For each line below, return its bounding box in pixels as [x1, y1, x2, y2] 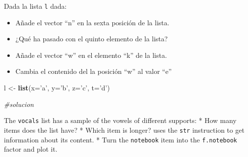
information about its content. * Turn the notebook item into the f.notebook [4, 134, 237, 144]
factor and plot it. [4, 144, 58, 154]
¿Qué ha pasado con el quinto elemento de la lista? [15, 34, 168, 44]
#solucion [4, 99, 34, 109]
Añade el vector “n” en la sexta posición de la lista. [15, 17, 169, 27]
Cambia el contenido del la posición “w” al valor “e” [15, 66, 172, 76]
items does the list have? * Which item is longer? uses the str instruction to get [4, 124, 245, 135]
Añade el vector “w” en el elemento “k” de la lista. [15, 50, 167, 60]
